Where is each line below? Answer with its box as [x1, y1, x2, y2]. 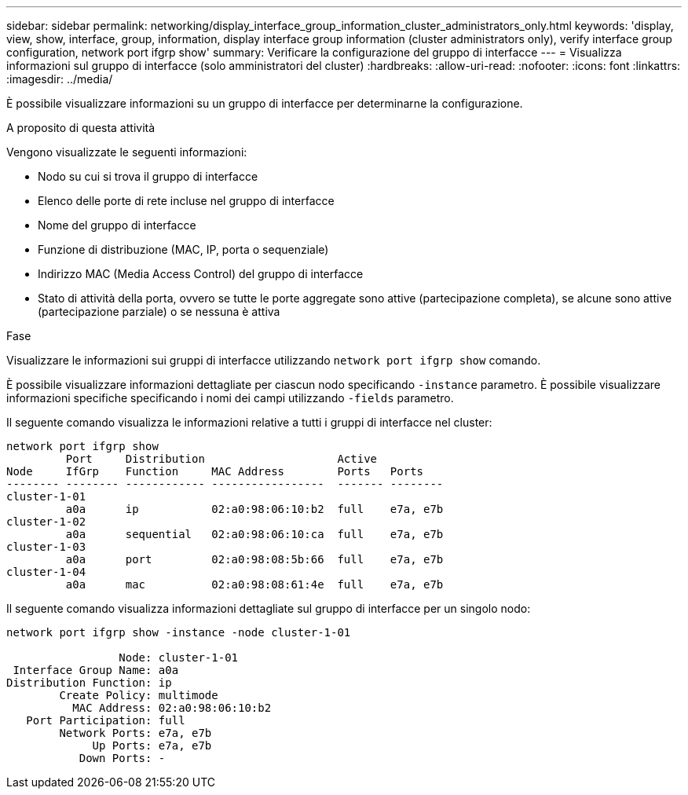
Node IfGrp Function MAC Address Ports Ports [6, 465, 424, 478]
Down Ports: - [79, 752, 166, 764]
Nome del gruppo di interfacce [38, 218, 196, 232]
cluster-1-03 [6, 540, 86, 553]
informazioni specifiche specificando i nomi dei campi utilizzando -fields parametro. [6, 391, 454, 405]
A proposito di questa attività [6, 121, 156, 134]
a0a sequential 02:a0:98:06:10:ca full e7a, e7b [65, 528, 444, 540]
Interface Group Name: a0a [13, 664, 179, 676]
